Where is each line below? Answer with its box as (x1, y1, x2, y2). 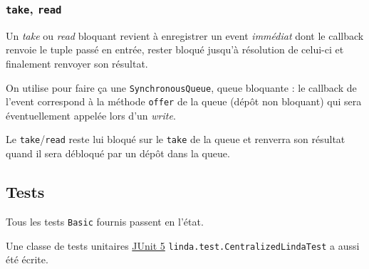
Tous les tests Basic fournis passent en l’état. (6, 213, 204, 228)
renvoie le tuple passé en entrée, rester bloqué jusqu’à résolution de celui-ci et (6, 42, 344, 57)
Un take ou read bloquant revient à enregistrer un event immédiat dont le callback (6, 28, 364, 43)
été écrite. (6, 252, 48, 267)
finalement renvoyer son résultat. (6, 56, 148, 70)
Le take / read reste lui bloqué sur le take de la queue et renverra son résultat (6, 132, 345, 147)
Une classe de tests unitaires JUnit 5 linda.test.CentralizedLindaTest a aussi (6, 238, 360, 253)
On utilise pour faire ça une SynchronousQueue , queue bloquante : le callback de (6, 80, 357, 95)
